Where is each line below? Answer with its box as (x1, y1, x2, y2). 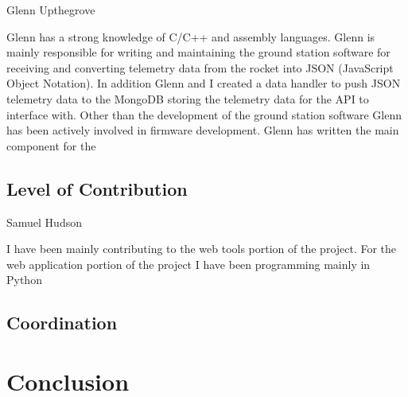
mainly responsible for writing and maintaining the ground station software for (6, 44, 391, 60)
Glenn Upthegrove (6, 2, 95, 18)
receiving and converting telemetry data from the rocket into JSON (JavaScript (6, 59, 394, 76)
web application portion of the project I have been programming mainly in (6, 255, 371, 272)
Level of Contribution (6, 176, 188, 200)
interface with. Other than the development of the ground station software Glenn (6, 106, 402, 123)
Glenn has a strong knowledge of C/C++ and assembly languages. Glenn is (6, 28, 375, 45)
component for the (6, 137, 96, 154)
